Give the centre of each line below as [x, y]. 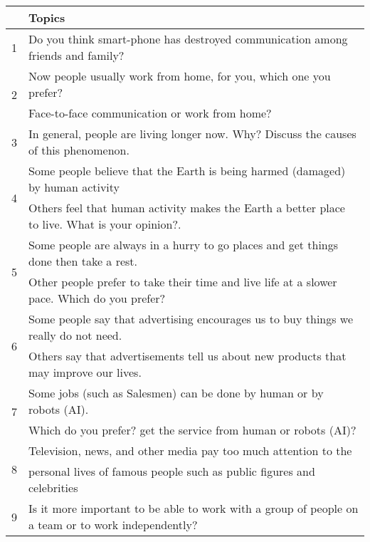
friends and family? [76, 55]
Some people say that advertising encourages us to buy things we [191, 319]
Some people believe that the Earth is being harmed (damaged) [187, 171]
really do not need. [75, 335]
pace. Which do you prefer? [97, 298]
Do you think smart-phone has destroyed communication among [188, 39]
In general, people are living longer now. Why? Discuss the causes [192, 134]
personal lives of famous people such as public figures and [172, 471]
